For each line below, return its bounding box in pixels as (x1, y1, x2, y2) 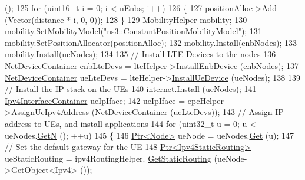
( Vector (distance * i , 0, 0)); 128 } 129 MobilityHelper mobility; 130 (5, 13, 247, 25)
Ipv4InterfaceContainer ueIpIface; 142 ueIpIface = (5, 94, 185, 106)
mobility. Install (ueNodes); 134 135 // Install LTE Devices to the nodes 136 (5, 48, 276, 60)
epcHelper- (187, 94, 227, 106)
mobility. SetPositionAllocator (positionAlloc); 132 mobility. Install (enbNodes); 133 (5, 36, 297, 48)
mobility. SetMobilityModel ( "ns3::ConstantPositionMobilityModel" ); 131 (5, 25, 262, 37)
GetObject (11, 163, 49, 176)
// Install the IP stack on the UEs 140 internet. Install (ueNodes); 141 (5, 83, 257, 95)
